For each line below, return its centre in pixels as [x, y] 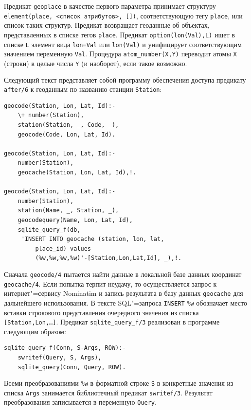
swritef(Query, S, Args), [60, 357]
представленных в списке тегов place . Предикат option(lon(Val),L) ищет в [119, 34]
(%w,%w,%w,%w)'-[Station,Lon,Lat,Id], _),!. [108, 258]
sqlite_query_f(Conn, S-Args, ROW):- [65, 348]
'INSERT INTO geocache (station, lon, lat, [93, 239]
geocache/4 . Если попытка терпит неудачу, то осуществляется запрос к [110, 283]
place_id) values [63, 248]
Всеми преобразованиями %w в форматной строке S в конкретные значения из [119, 383]
